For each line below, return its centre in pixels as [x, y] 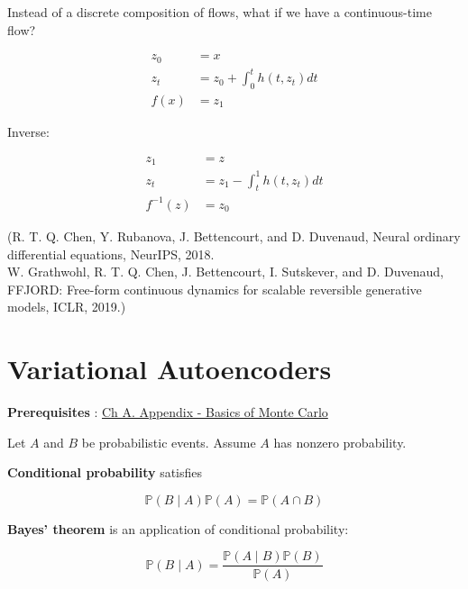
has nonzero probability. [340, 442]
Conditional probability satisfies [105, 472]
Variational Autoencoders [170, 369]
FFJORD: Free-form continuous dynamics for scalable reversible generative [215, 289]
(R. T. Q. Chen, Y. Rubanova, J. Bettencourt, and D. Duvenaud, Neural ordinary [234, 236]
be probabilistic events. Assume [169, 442]
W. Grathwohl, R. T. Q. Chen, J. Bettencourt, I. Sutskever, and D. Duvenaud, [225, 272]
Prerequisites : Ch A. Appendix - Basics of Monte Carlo [168, 412]
